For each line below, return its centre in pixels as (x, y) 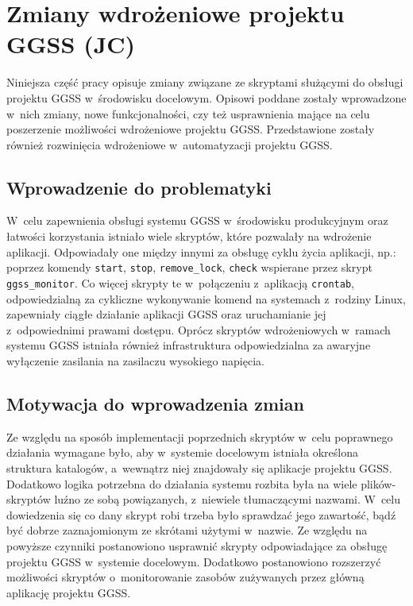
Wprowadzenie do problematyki (139, 187)
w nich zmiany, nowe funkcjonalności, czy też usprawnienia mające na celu (188, 113)
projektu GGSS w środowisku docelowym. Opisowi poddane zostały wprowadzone (206, 97)
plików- (378, 483)
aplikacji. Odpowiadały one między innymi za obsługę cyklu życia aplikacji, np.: (201, 251)
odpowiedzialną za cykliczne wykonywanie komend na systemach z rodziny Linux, (206, 298)
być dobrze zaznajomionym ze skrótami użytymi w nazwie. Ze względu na (187, 530)
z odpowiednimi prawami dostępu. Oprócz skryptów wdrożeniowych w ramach (199, 329)
